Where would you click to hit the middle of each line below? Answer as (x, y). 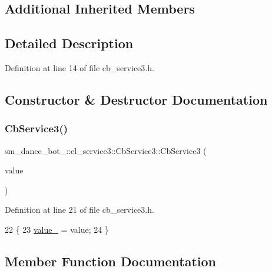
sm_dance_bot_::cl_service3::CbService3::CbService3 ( (106, 150)
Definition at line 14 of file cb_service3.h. (79, 67)
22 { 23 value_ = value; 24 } (57, 229)
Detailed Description (69, 43)
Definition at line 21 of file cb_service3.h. (79, 210)
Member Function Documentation (111, 261)
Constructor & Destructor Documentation (136, 99)
